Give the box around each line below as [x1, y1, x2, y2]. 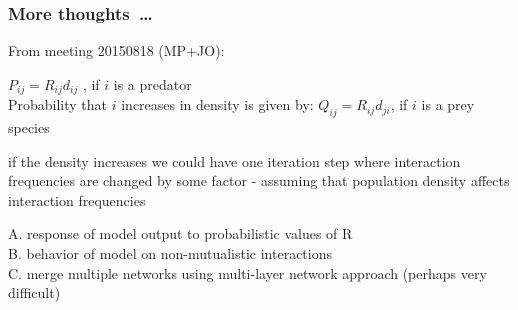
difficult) [8, 282, 61, 303]
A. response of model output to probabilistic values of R [8, 223, 353, 244]
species [8, 117, 50, 138]
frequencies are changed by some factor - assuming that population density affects [8, 170, 510, 191]
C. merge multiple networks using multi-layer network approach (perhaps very [8, 262, 487, 283]
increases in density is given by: [121, 94, 314, 115]
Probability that [8, 94, 108, 115]
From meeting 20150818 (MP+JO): [8, 40, 225, 61]
